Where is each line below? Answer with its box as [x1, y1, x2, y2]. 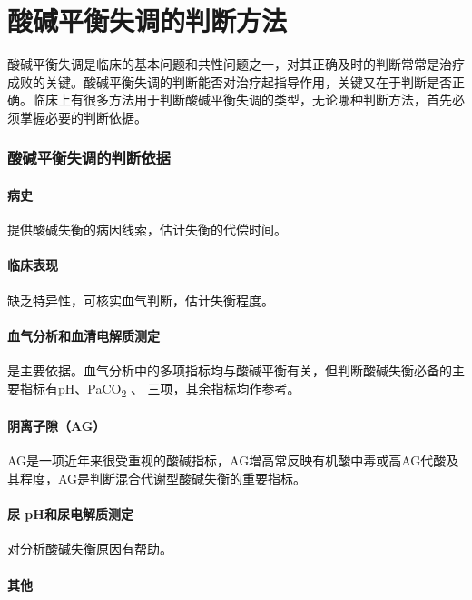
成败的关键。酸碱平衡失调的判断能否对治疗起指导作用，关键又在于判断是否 [7, 72, 452, 91]
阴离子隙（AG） [7, 416, 106, 435]
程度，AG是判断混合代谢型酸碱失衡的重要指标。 [19, 469, 307, 488]
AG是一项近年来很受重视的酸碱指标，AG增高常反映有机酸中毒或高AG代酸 [7, 451, 447, 470]
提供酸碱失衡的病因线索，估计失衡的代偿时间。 [7, 220, 287, 239]
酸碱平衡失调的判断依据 [7, 146, 171, 169]
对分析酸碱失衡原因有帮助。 [7, 539, 172, 558]
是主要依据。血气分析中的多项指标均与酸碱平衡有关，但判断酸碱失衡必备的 [7, 360, 452, 379]
